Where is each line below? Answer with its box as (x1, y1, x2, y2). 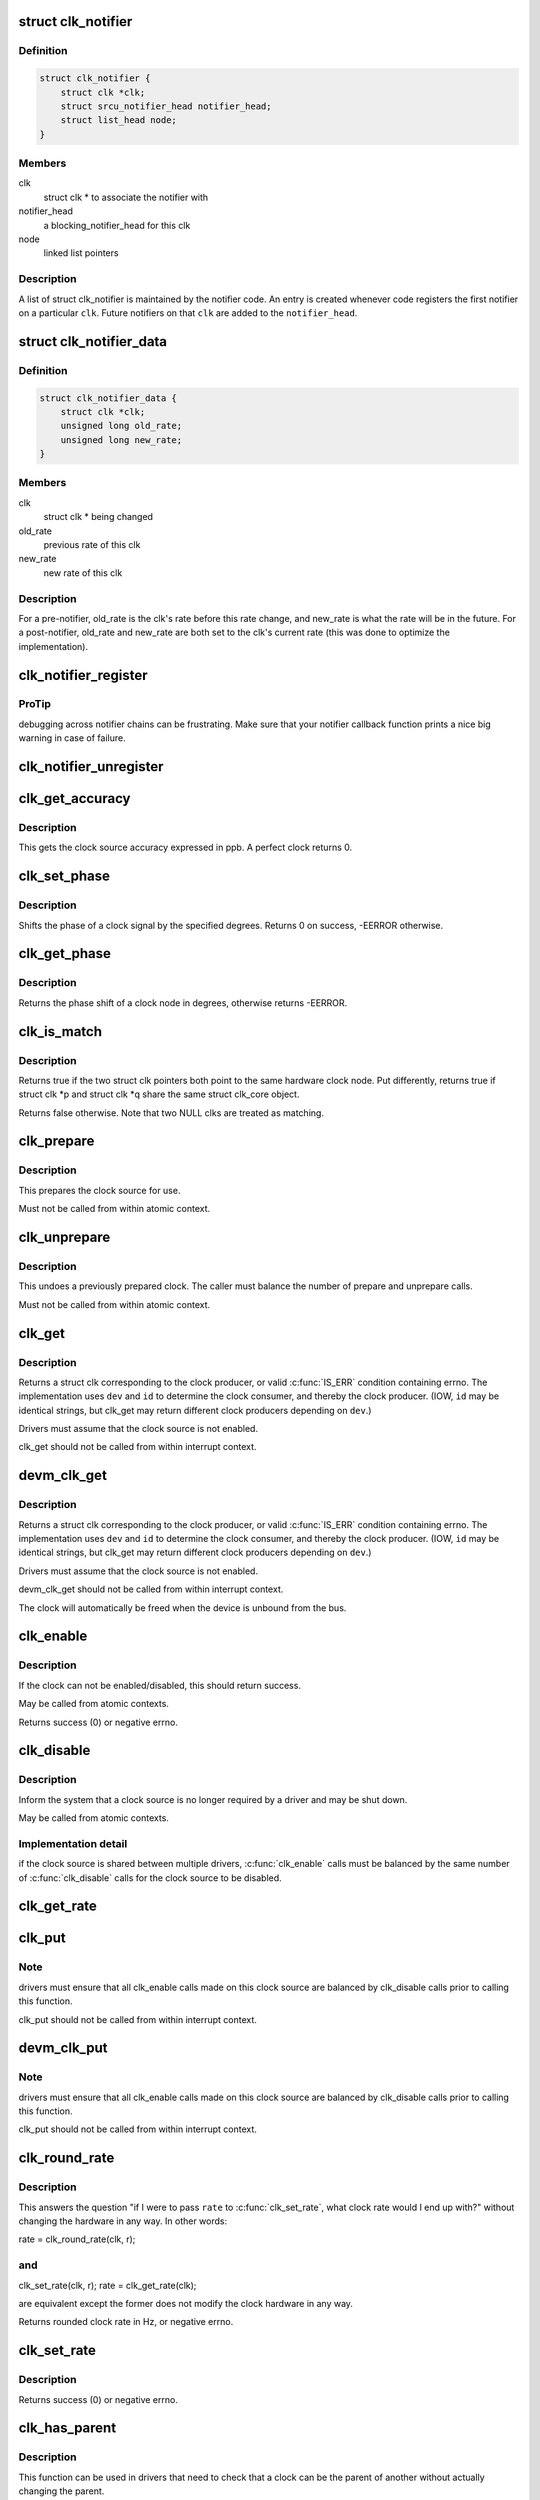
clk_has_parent (18, 2420, 117, 2437)
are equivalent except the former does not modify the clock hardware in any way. (18, 2297, 354, 2309)
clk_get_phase (18, 945, 112, 962)
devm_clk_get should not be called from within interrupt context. (18, 1583, 284, 1595)
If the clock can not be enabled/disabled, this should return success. (18, 1679, 302, 1691)
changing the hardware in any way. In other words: (18, 2215, 228, 2227)
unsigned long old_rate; (60, 420, 183, 432)
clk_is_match (18, 1023, 102, 1040)
